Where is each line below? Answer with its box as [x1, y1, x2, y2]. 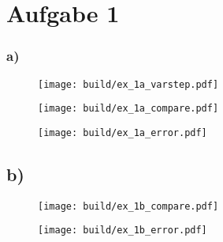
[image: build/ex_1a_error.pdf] [38, 127, 207, 138]
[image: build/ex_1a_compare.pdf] [38, 103, 219, 115]
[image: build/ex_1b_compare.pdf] [38, 200, 219, 212]
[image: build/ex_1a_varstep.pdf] [38, 78, 219, 90]
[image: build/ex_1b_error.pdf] [38, 225, 207, 236]
